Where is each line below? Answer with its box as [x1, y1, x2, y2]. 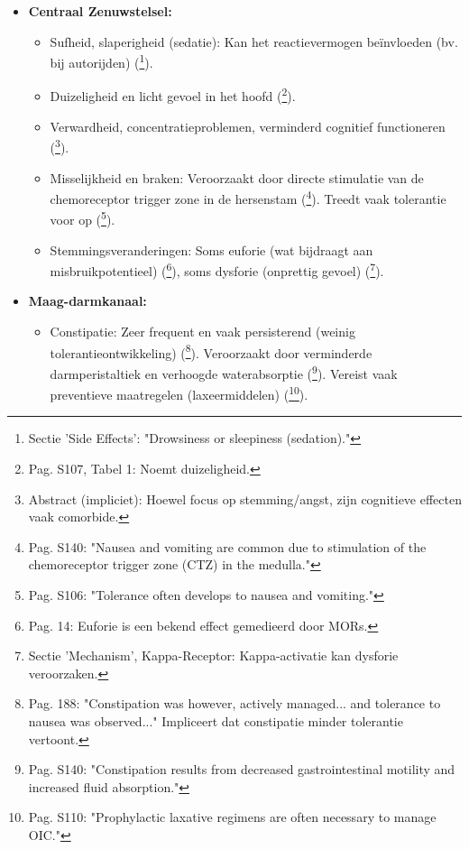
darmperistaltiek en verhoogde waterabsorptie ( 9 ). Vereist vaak [50, 361, 398, 383]
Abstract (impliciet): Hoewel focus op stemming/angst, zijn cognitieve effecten [28, 489, 462, 508]
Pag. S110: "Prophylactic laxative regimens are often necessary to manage [28, 807, 437, 826]
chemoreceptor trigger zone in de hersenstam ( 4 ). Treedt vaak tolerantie [50, 187, 446, 208]
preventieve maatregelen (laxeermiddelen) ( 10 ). [50, 383, 308, 403]
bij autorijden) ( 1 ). [50, 51, 153, 71]
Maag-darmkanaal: [28, 291, 147, 310]
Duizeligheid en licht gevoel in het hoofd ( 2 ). [50, 84, 296, 106]
